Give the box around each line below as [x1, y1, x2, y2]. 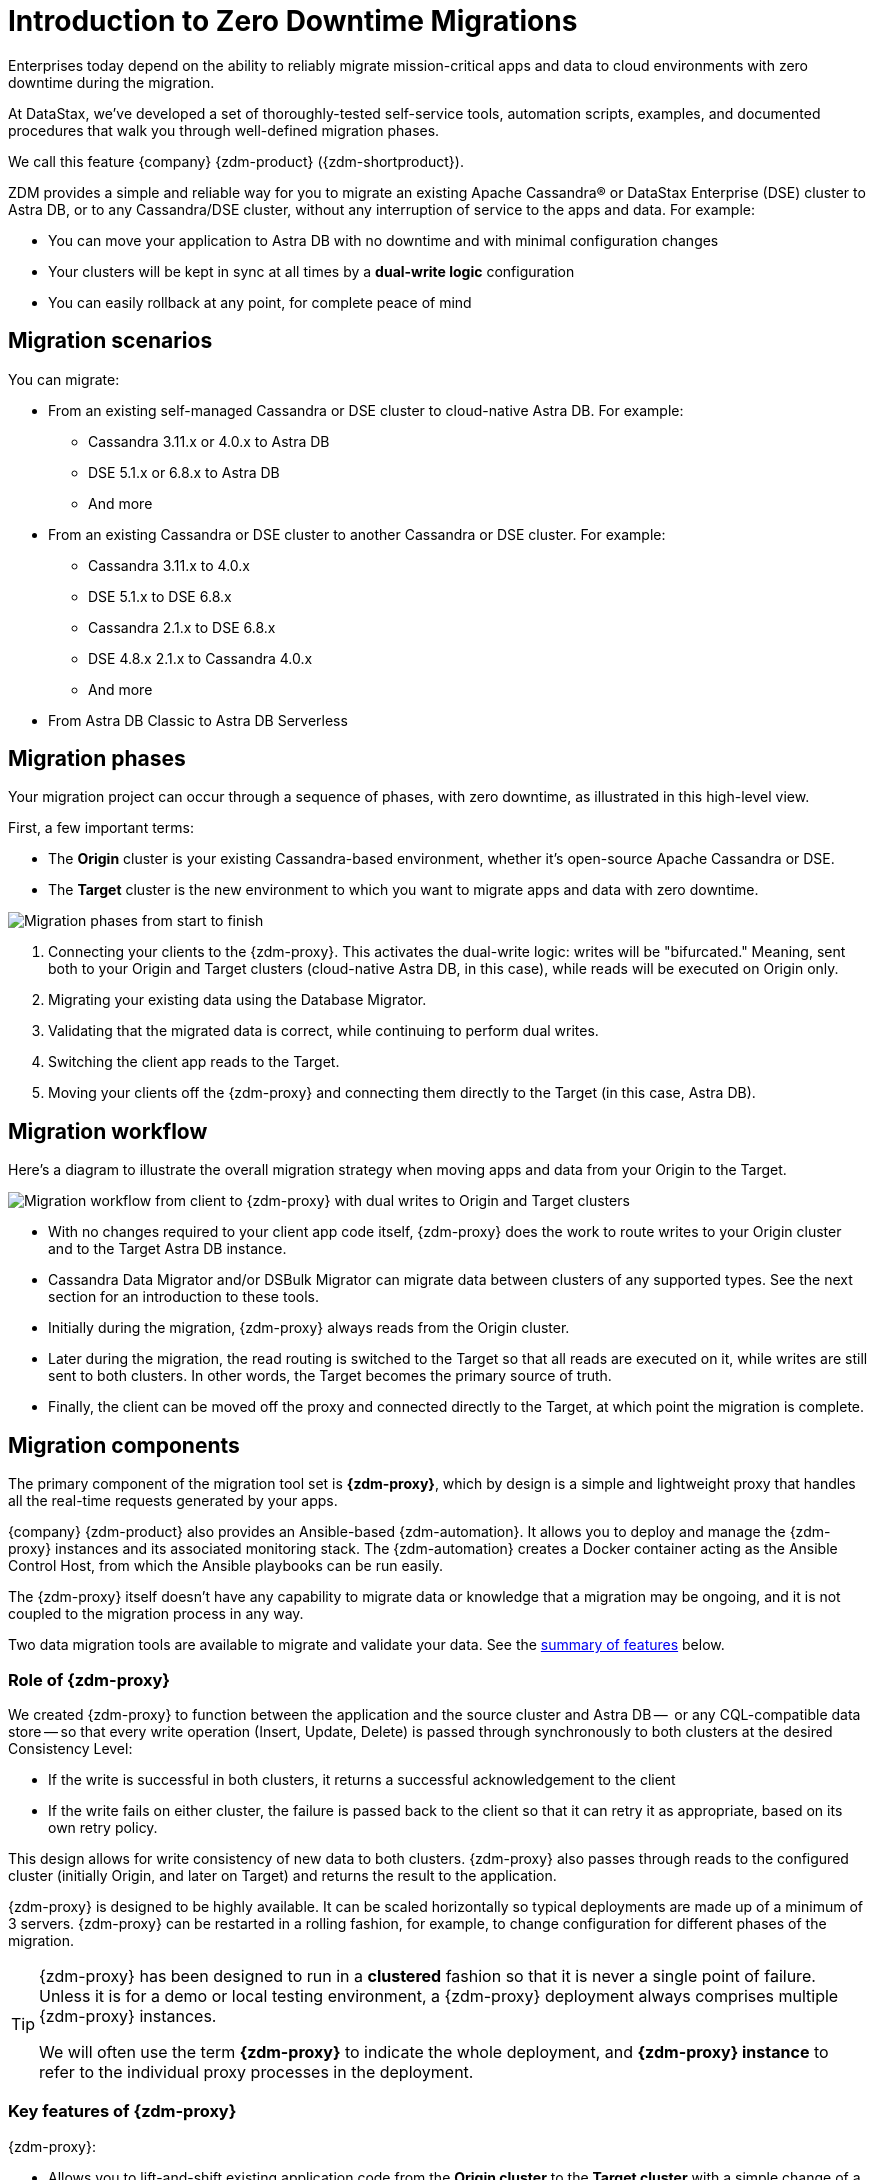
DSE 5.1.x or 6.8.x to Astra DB [88, 463, 280, 481]
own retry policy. [48, 1818, 158, 1836]
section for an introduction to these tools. [48, 1288, 319, 1306]
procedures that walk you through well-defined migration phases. [8, 121, 440, 139]
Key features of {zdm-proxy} [8, 2101, 237, 2122]
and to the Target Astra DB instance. [48, 1240, 287, 1258]
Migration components [8, 1432, 240, 1458]
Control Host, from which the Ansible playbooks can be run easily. [8, 1557, 444, 1575]
